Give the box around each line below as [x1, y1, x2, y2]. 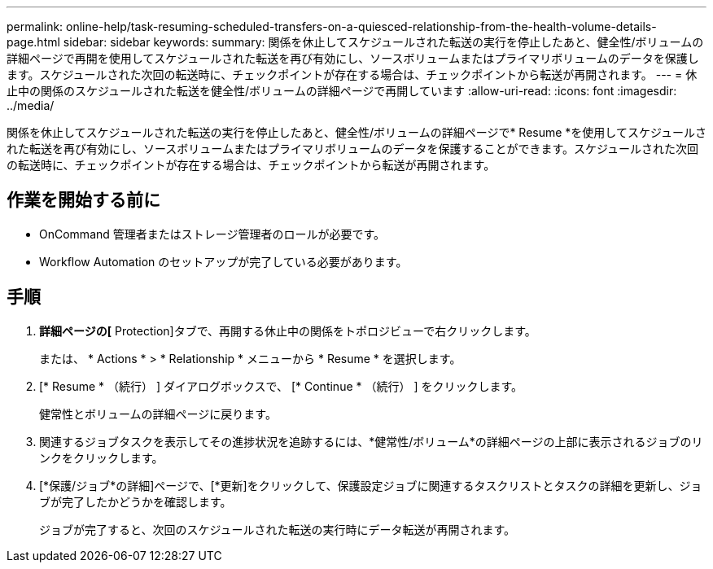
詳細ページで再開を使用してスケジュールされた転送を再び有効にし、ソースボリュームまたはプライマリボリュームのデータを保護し [7, 51, 699, 65]
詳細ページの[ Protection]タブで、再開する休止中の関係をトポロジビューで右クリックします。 [39, 323, 536, 338]
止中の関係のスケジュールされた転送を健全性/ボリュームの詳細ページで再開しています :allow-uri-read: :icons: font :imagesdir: [7, 84, 677, 98]
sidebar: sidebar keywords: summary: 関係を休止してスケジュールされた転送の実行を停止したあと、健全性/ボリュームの [63, 35, 704, 49]
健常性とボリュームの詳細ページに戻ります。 [39, 406, 277, 421]
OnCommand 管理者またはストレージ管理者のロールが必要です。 [39, 226, 386, 241]
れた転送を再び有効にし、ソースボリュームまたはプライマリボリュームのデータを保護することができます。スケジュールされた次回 [7, 142, 699, 155]
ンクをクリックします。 [39, 450, 164, 465]
